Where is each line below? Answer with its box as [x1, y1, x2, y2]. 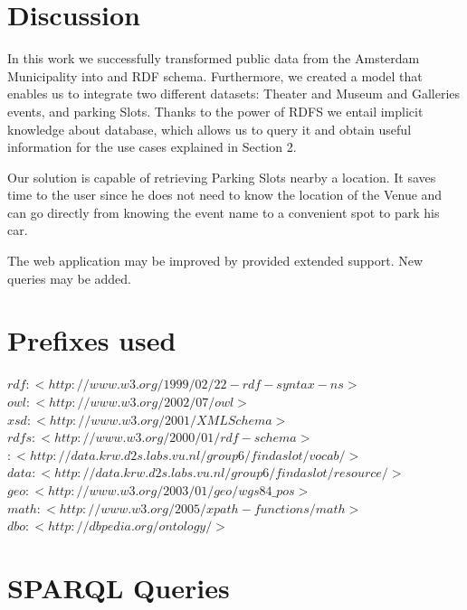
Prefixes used [7, 322, 176, 359]
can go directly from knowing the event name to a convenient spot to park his [7, 202, 440, 221]
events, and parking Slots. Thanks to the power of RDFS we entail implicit [7, 101, 424, 120]
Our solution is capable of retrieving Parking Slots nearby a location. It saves [7, 167, 436, 186]
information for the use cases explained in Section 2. [7, 137, 297, 156]
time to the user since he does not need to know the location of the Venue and [7, 185, 443, 204]
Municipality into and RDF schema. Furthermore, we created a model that [7, 66, 423, 85]
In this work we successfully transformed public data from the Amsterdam [7, 49, 420, 68]
